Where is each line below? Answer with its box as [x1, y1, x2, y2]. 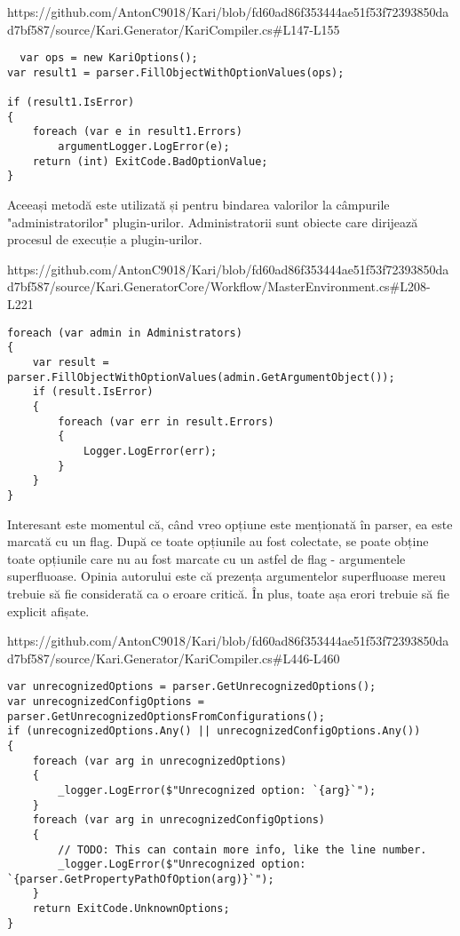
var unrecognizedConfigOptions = [7, 694, 204, 708]
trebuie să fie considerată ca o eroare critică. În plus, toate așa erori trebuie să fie [7, 583, 450, 602]
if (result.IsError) [32, 385, 154, 399]
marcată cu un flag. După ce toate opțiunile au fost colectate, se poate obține [7, 532, 429, 551]
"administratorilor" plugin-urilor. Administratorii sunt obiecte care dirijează [7, 212, 418, 231]
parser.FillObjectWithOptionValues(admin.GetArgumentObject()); [7, 370, 395, 384]
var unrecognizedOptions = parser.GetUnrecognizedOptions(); [7, 680, 377, 694]
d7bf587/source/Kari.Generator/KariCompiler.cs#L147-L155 [7, 20, 340, 38]
